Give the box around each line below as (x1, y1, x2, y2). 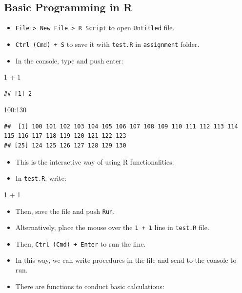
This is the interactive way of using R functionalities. (15, 156, 174, 167)
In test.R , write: (15, 173, 66, 183)
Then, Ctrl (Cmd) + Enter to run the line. (15, 238, 146, 249)
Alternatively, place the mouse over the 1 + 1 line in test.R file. (15, 222, 209, 232)
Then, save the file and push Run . (15, 206, 115, 216)
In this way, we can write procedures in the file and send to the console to (15, 255, 237, 265)
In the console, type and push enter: (15, 55, 123, 65)
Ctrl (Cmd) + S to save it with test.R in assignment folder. (15, 39, 200, 49)
